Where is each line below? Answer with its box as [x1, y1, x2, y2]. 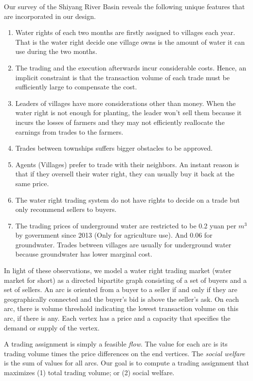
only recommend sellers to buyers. [15, 204, 117, 214]
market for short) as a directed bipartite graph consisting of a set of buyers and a [4, 275, 247, 285]
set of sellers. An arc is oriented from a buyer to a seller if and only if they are [4, 284, 237, 294]
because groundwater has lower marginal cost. [15, 249, 152, 259]
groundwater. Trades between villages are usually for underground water [15, 239, 232, 249]
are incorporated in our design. [4, 11, 96, 21]
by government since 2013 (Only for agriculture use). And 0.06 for [15, 230, 213, 240]
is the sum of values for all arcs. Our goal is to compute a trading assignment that [4, 358, 249, 368]
